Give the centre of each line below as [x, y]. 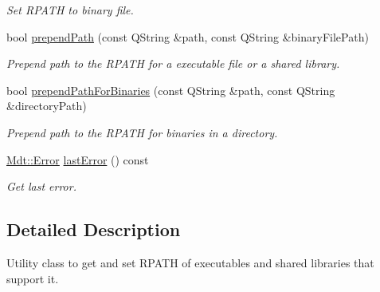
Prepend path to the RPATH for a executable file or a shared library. [173, 63]
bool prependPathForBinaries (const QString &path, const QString [171, 90]
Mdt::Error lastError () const [78, 159]
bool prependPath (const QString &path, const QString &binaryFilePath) [188, 36]
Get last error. [41, 186]
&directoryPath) [47, 106]
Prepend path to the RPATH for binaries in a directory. [142, 132]
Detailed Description [94, 229]
